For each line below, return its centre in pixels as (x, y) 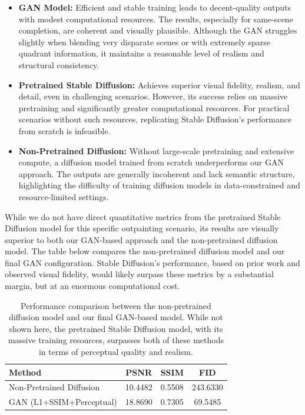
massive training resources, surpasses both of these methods (116, 340)
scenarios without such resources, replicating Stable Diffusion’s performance (155, 119)
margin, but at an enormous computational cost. (92, 286)
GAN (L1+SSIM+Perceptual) (63, 402)
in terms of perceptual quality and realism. (116, 352)
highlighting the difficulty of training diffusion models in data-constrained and (159, 185)
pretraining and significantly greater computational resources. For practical (154, 107)
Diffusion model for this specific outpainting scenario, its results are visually (142, 228)
